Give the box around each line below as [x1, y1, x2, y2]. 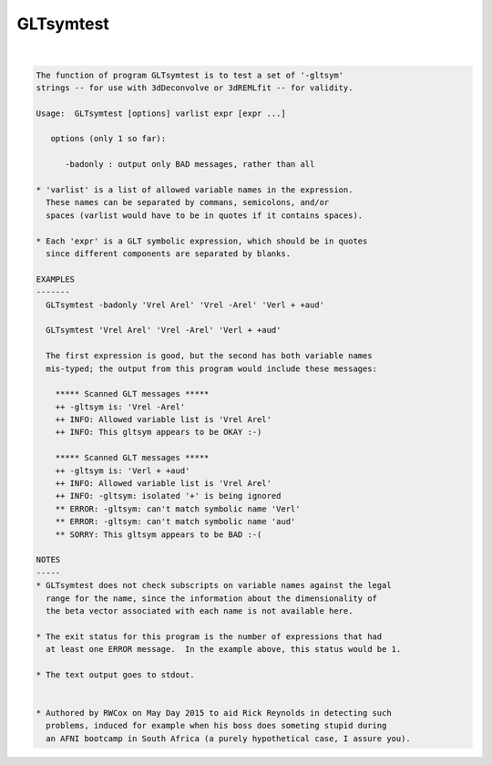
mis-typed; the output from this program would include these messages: [46, 363, 378, 374]
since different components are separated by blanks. [46, 249, 292, 259]
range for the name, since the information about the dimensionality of [46, 593, 378, 604]
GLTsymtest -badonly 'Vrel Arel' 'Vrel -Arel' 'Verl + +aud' [46, 299, 325, 310]
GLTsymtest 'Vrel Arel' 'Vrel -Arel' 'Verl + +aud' [46, 325, 282, 336]
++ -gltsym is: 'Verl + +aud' [55, 465, 190, 476]
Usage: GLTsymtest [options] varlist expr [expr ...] [36, 108, 286, 119]
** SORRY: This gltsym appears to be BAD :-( [55, 529, 262, 540]
